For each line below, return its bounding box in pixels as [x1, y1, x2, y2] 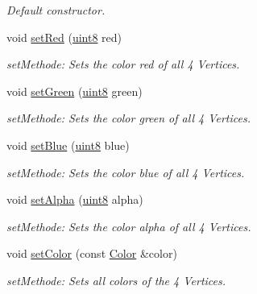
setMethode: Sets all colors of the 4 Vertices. [6, 271, 226, 288]
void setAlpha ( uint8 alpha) [6, 191, 143, 208]
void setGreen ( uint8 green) [6, 82, 143, 99]
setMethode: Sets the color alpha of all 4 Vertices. [6, 217, 251, 234]
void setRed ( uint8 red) [6, 28, 122, 45]
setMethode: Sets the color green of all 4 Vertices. [6, 110, 251, 126]
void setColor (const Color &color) [6, 245, 177, 262]
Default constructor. [6, 2, 106, 18]
